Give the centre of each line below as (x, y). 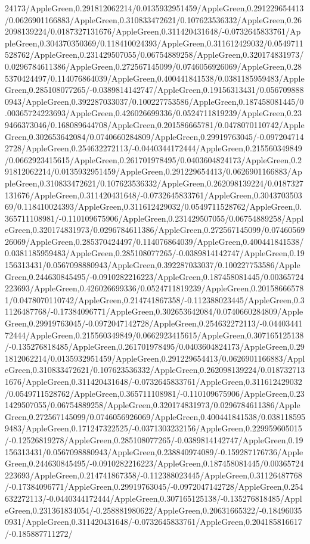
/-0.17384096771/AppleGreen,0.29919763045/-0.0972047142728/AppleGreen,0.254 (154, 487)
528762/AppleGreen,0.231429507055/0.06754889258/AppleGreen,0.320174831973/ (154, 55)
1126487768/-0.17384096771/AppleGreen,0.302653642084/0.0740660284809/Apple (154, 311)
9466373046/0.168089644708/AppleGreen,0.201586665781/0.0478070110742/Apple (155, 124)
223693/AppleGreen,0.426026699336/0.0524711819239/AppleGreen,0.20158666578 (154, 288)
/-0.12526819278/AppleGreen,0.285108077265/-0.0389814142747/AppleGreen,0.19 (154, 439)
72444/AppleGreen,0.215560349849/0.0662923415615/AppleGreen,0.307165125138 (154, 335)
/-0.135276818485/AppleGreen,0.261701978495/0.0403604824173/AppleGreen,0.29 (155, 346)
